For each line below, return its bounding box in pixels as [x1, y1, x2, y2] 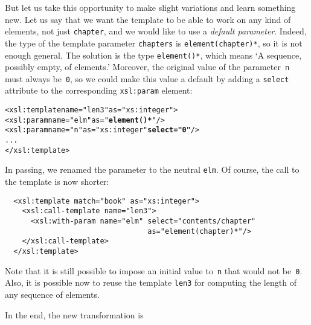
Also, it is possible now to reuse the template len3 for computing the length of [5, 276, 297, 289]
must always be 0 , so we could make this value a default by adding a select [5, 72, 289, 85]
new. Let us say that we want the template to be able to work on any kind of [5, 13, 291, 25]
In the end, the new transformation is [5, 308, 144, 321]
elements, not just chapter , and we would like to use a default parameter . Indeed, [5, 25, 307, 37]
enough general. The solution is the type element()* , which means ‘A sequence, [5, 48, 302, 61]
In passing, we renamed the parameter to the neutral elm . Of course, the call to [5, 163, 300, 176]
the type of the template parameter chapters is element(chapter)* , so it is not [5, 36, 303, 49]
